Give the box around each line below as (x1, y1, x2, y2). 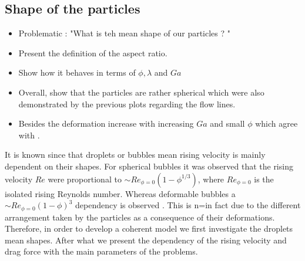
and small (210, 117, 245, 130)
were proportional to (48, 172, 122, 185)
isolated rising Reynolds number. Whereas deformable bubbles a (5, 187, 236, 199)
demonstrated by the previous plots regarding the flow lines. (18, 97, 236, 110)
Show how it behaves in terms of (18, 66, 136, 79)
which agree (255, 117, 298, 130)
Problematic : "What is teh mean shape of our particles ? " (18, 27, 231, 39)
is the (254, 172, 274, 185)
